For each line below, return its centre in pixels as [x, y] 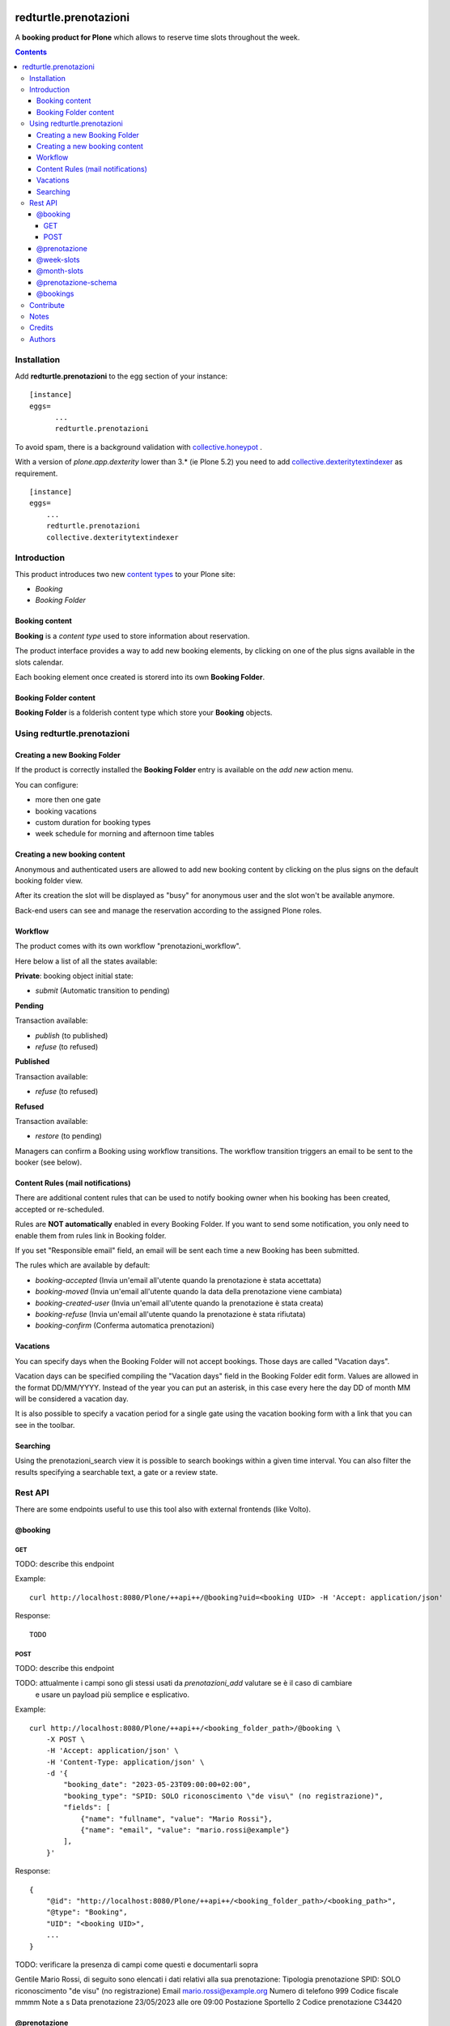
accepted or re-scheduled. [59, 1209]
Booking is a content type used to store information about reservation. [132, 635]
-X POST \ [65, 1739]
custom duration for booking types [93, 822]
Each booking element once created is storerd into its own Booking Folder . [140, 677]
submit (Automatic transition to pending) [102, 991]
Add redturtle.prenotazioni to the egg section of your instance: [121, 376]
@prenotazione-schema [77, 282]
